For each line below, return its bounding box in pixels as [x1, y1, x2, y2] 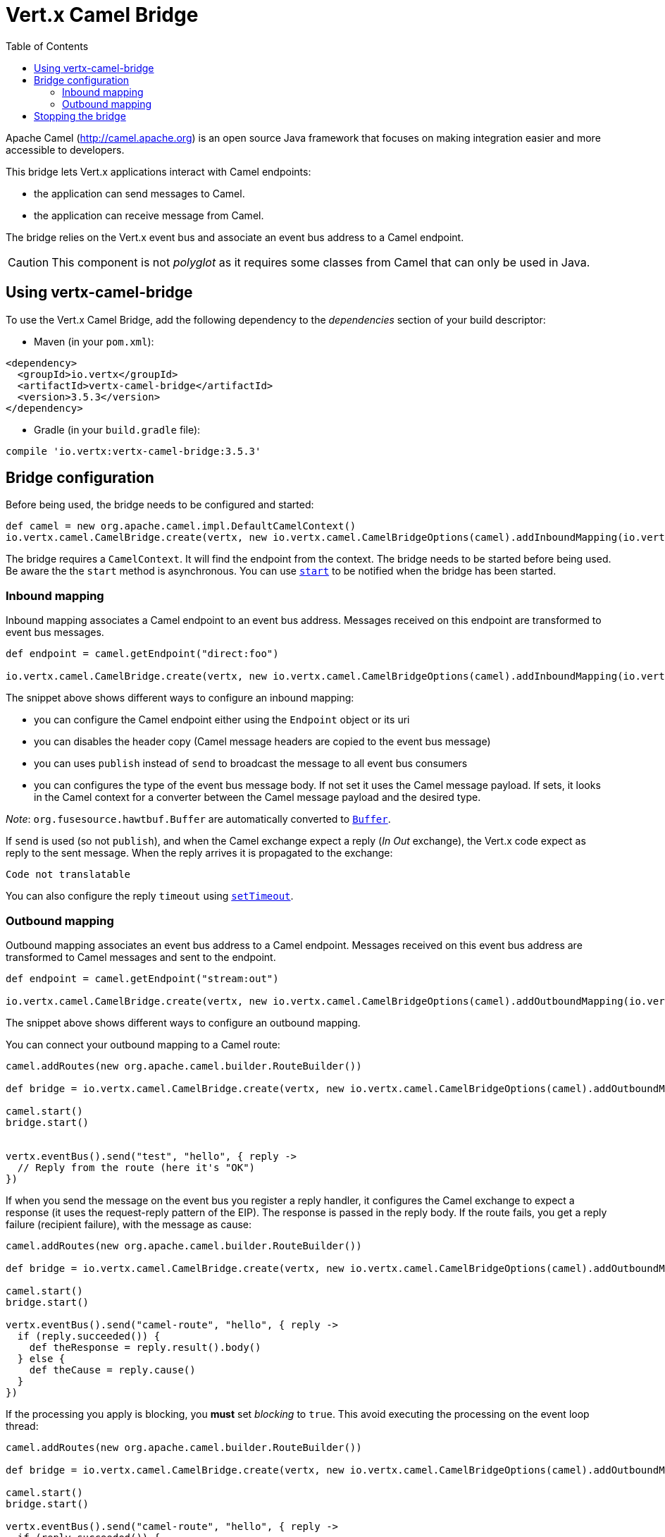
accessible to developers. [6, 143, 125, 156]
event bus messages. [6, 626, 104, 639]
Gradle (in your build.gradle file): [34, 423, 201, 436]
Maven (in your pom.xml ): [34, 335, 154, 348]
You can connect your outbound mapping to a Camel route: [6, 1038, 280, 1051]
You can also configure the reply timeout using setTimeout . [6, 890, 294, 902]
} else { [17, 1352, 66, 1364]
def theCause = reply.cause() [29, 1364, 196, 1376]
